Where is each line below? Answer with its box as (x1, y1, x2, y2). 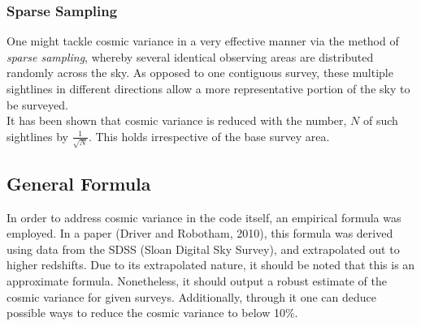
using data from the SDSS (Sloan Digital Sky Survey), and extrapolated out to (7, 240, 400, 257)
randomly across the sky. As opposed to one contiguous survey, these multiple (7, 64, 393, 81)
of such (363, 112, 398, 129)
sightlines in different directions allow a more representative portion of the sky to (7, 80, 410, 97)
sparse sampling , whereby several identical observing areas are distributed (7, 48, 374, 65)
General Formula (7, 170, 151, 195)
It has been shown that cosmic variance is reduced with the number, (7, 112, 347, 129)
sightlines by (7, 127, 68, 144)
